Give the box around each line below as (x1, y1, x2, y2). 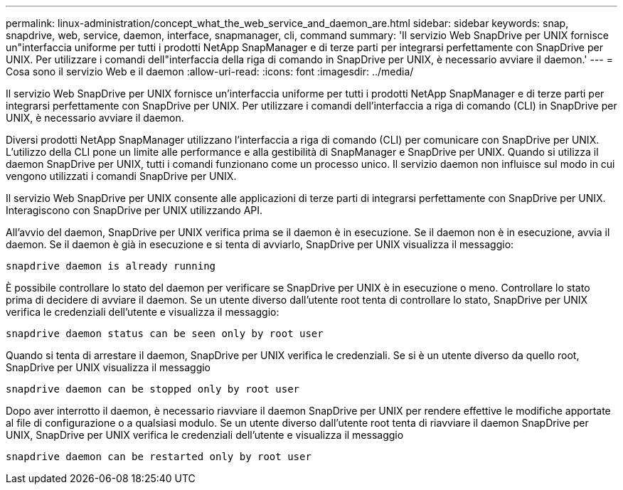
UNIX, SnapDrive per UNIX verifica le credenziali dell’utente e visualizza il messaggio (6, 429, 404, 441)
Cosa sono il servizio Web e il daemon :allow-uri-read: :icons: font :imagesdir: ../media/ (6, 65, 414, 78)
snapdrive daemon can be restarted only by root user (6, 451, 311, 462)
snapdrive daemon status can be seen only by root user (6, 328, 324, 339)
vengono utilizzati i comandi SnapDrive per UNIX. (6, 170, 237, 182)
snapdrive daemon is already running (6, 260, 216, 272)
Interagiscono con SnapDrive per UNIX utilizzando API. (6, 204, 263, 216)
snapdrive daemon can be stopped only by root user (6, 383, 300, 395)
